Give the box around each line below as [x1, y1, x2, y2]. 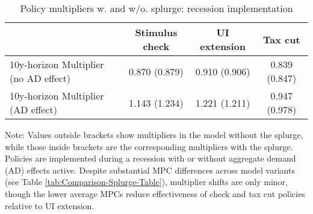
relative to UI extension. [5, 199, 95, 212]
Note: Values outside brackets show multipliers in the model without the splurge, [5, 128, 303, 140]
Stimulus [135, 25, 178, 39]
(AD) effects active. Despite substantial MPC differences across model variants [5, 163, 295, 176]
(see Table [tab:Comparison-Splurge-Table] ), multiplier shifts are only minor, [5, 175, 288, 188]
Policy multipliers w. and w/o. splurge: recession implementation [20, 1, 293, 15]
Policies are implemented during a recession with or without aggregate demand [5, 152, 296, 165]
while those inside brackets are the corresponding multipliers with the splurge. [5, 140, 293, 153]
